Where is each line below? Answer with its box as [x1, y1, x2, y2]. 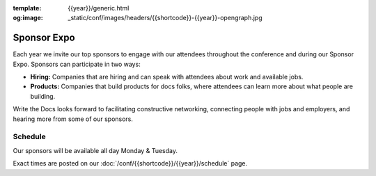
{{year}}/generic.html [68, 4, 130, 12]
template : [13, 4, 42, 12]
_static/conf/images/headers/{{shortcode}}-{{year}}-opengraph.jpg [68, 14, 263, 22]
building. [30, 92, 56, 100]
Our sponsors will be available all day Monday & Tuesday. [13, 146, 178, 154]
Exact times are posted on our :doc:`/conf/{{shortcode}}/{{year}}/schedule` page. [13, 159, 248, 168]
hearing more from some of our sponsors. [13, 115, 134, 123]
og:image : [13, 14, 43, 22]
